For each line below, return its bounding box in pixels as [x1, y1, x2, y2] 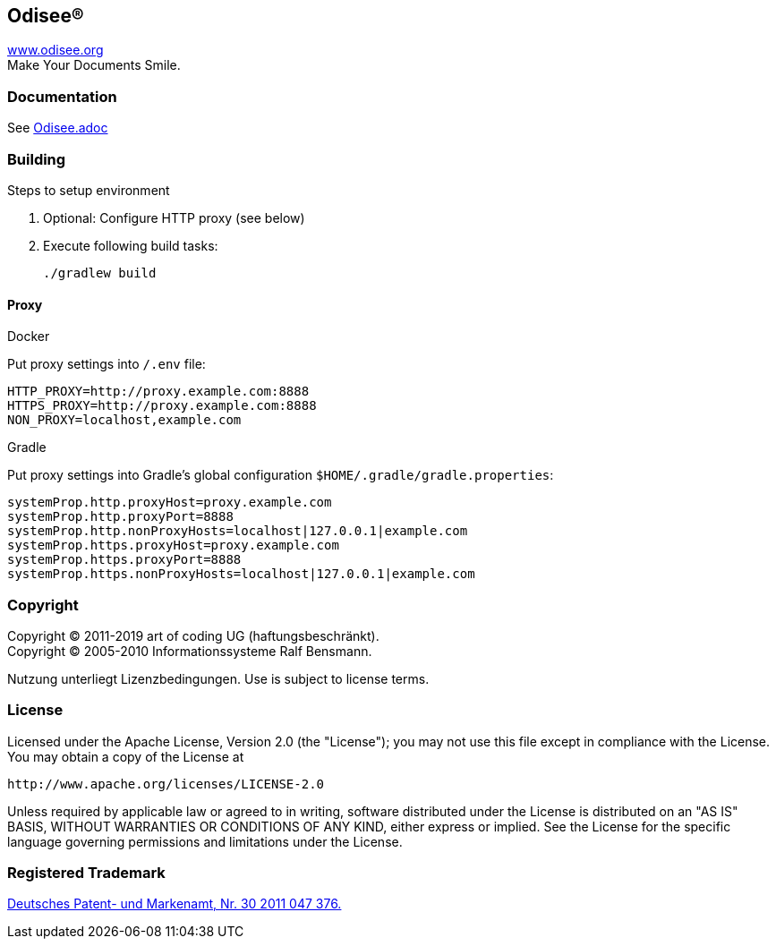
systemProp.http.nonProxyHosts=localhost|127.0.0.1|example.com [7, 524, 468, 539]
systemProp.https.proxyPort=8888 [7, 552, 242, 567]
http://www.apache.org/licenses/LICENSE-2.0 [7, 776, 325, 791]
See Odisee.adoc [7, 120, 108, 136]
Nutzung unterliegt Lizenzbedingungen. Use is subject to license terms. [7, 670, 430, 686]
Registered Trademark [7, 864, 166, 882]
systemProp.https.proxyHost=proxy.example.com [7, 538, 339, 553]
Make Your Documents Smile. [7, 57, 181, 73]
